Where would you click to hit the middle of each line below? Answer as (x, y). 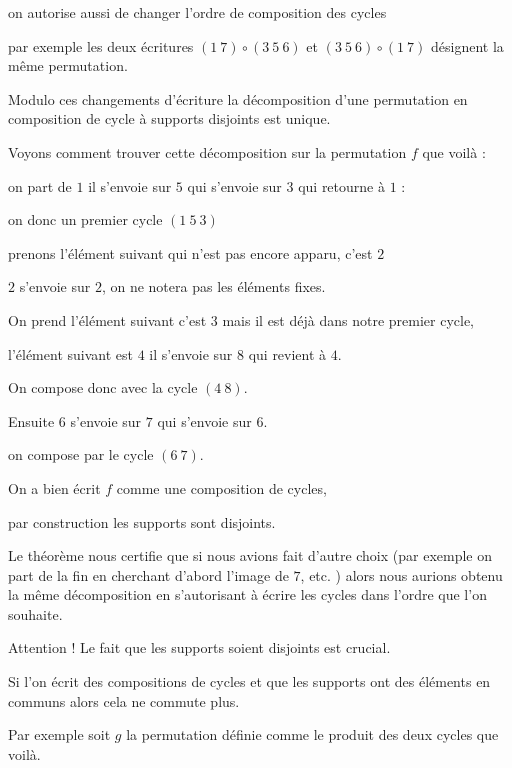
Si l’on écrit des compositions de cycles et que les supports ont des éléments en (249, 681)
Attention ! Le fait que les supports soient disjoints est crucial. (199, 647)
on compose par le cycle (81, 454)
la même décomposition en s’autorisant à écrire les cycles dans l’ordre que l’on (247, 594)
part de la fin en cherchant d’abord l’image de (148, 574)
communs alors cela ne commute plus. (124, 700)
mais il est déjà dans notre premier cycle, (348, 319)
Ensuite (31, 420)
